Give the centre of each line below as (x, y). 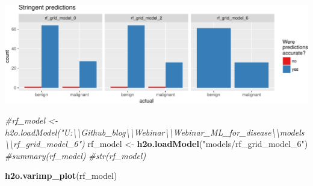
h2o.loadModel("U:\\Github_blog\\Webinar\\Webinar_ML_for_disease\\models (155, 132)
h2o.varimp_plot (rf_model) (61, 175)
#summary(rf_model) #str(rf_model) (76, 155)
